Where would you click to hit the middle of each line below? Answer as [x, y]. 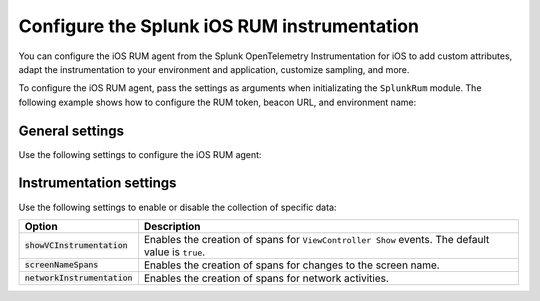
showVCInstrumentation [76, 245]
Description [172, 226]
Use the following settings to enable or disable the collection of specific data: [177, 207]
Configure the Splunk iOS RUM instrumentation [219, 26]
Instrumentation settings [97, 183]
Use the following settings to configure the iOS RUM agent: [140, 154]
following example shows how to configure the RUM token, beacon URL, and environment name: [217, 102]
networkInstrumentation [78, 278]
